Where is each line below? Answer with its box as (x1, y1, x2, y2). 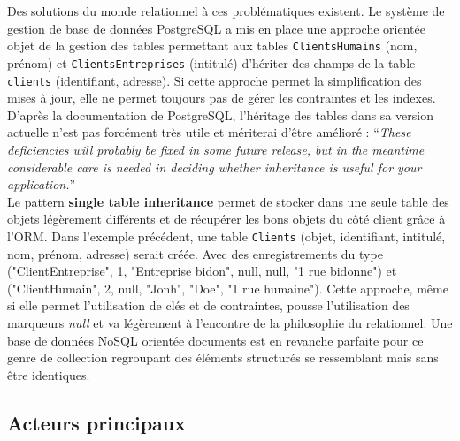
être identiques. (7, 365, 90, 384)
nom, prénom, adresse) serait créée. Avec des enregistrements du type (7, 244, 383, 262)
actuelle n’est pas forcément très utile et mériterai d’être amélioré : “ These (7, 123, 411, 141)
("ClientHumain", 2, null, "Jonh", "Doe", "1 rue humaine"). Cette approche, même (7, 278, 448, 297)
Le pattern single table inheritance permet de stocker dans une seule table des (7, 192, 449, 210)
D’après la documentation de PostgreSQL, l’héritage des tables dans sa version (7, 105, 433, 124)
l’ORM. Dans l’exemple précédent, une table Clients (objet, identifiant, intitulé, (7, 226, 446, 245)
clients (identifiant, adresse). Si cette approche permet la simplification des (7, 71, 422, 89)
